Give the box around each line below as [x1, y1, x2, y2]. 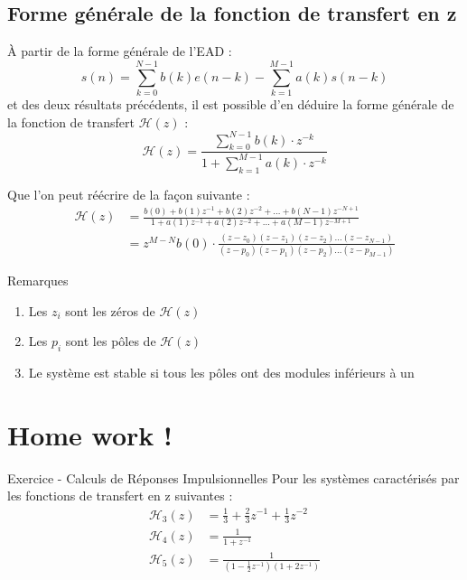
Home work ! [7, 416, 173, 453]
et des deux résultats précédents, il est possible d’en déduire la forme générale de [7, 94, 454, 113]
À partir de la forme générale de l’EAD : [7, 42, 232, 61]
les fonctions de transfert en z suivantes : [7, 486, 233, 505]
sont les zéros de [65, 301, 155, 320]
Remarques [7, 271, 69, 290]
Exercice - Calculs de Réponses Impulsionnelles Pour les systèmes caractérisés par [7, 468, 460, 487]
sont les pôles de [65, 332, 156, 351]
